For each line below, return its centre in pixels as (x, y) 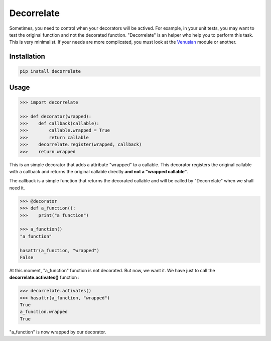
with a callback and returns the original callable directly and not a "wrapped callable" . (99, 172)
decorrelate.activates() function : (44, 277)
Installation (27, 56)
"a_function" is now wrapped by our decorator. (58, 332)
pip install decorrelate (50, 71)
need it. (17, 188)
